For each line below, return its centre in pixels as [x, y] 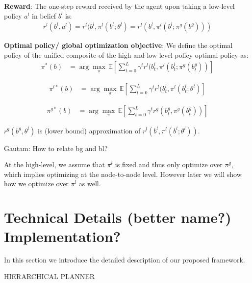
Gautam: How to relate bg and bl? [56, 148]
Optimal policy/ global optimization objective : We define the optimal [118, 45]
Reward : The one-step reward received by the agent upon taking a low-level [119, 6]
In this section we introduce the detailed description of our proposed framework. [125, 260]
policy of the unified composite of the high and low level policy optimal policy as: [126, 54]
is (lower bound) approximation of [89, 130]
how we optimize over [36, 184]
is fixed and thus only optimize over [169, 164]
